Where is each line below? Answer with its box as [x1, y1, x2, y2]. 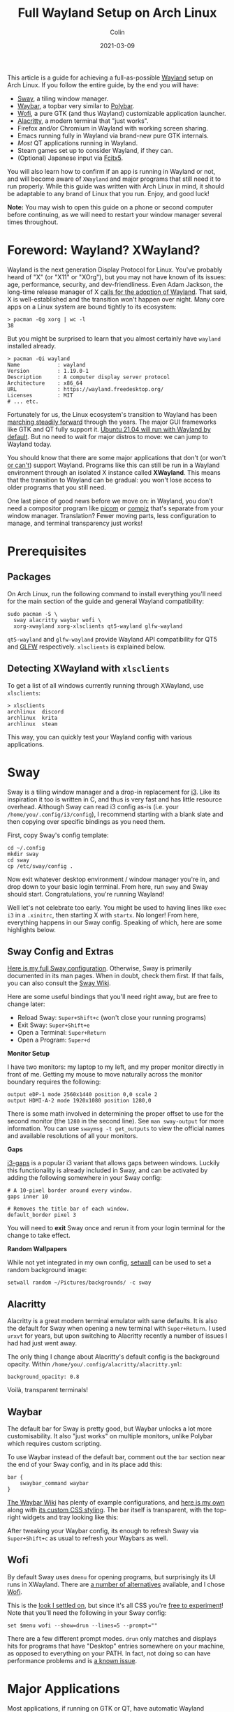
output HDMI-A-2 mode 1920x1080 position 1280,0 [7, 1098, 152, 1105]
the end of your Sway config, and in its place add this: [7, 1461, 163, 1469]
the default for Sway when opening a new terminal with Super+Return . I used [7, 1324, 227, 1333]
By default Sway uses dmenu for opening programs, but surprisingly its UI [7, 1572, 217, 1581]
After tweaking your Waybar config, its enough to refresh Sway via [7, 1527, 199, 1535]
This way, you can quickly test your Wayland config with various [7, 732, 192, 741]
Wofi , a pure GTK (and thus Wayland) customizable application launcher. [17, 109, 226, 117]
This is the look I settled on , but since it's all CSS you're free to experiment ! [7, 1601, 224, 1609]
